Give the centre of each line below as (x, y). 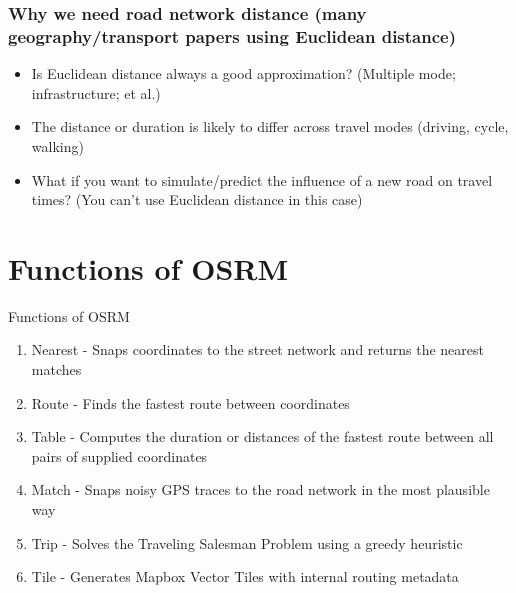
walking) (57, 145)
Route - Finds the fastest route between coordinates (190, 402)
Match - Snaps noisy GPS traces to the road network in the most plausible (260, 489)
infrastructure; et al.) (96, 92)
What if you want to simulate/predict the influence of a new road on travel (262, 179)
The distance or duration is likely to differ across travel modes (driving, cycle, (270, 126)
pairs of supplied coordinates (119, 455)
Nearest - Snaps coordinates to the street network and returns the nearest (257, 349)
